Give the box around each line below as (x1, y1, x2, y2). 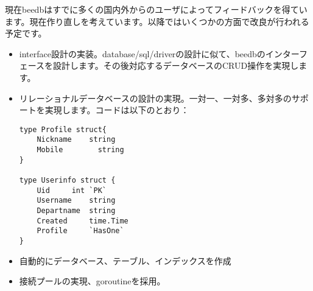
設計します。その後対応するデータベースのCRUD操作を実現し (53, 59, 299, 72)
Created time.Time (37, 216, 128, 225)
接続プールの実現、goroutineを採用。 (19, 275, 166, 287)
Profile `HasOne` (37, 226, 124, 236)
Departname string (37, 206, 116, 215)
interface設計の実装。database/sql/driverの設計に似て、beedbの (19, 47, 266, 60)
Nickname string (37, 135, 116, 144)
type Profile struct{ (19, 125, 107, 134)
